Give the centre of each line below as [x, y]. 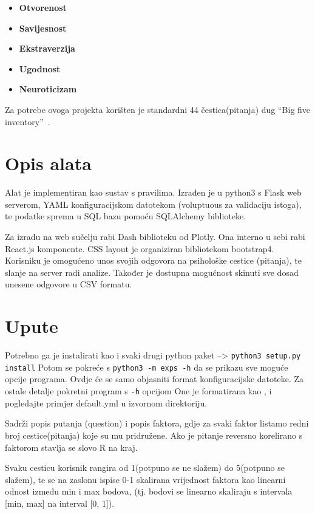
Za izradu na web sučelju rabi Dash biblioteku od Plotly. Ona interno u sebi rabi [155, 237]
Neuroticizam [48, 89]
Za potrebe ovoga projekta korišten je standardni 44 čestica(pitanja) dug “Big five [158, 109]
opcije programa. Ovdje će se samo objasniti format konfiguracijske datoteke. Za [154, 379]
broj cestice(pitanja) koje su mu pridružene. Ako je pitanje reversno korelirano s [154, 435]
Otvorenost [43, 7]
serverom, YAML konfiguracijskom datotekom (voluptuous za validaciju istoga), [153, 204]
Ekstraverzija [47, 48]
